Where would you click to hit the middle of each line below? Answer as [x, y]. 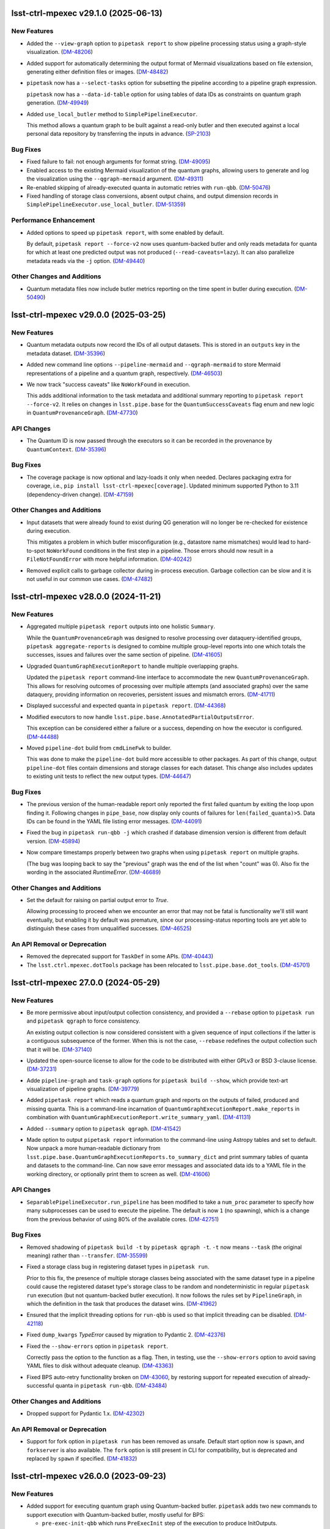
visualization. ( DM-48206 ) [60, 52]
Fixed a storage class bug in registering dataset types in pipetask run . [118, 1267]
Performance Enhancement [53, 220]
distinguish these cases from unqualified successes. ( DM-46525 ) [109, 928]
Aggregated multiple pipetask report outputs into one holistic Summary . [121, 626]
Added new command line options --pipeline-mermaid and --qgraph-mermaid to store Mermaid [154, 365]
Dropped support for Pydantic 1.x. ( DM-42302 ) [86, 1413]
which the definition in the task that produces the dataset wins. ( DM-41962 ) [122, 1303]
